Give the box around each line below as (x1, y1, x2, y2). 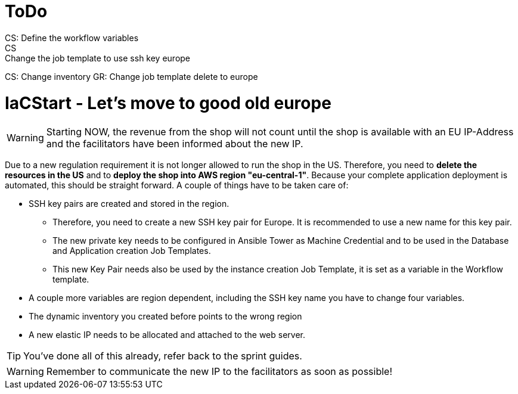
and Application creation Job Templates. (52, 246, 211, 256)
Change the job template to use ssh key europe (5, 52, 191, 63)
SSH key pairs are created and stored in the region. (29, 198, 229, 209)
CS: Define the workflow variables (5, 32, 139, 43)
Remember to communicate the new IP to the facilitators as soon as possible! (46, 365, 393, 378)
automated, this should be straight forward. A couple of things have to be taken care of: (5, 180, 349, 191)
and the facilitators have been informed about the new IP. (46, 138, 303, 150)
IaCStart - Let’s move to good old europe (5, 92, 331, 113)
